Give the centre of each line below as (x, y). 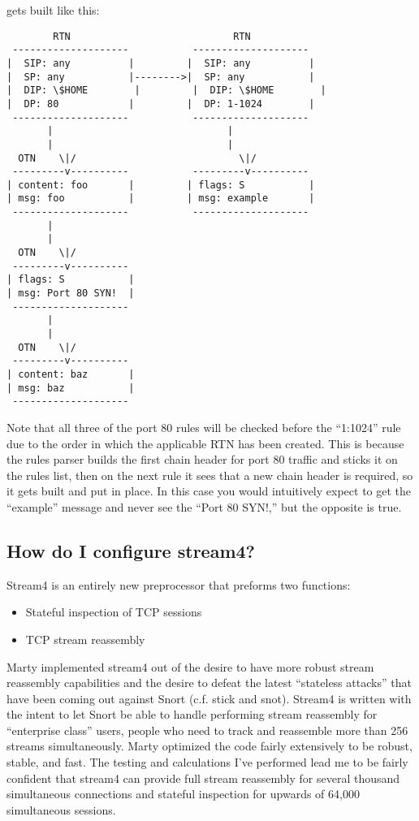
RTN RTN (152, 36)
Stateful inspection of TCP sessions (114, 612)
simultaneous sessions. (61, 809)
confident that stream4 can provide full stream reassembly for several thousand (203, 778)
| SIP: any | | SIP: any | (161, 63)
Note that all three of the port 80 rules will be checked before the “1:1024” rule (204, 427)
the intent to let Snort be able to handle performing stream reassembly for (192, 714)
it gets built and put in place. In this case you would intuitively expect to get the (209, 491)
